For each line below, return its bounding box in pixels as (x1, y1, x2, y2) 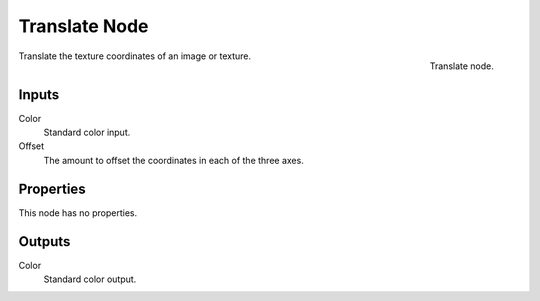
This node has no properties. (18, 206, 138, 219)
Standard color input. (43, 126, 131, 139)
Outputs (18, 233, 71, 250)
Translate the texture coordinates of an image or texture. (18, 50, 252, 62)
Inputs (18, 86, 60, 103)
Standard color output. (43, 273, 137, 285)
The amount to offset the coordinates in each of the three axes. (43, 154, 304, 166)
